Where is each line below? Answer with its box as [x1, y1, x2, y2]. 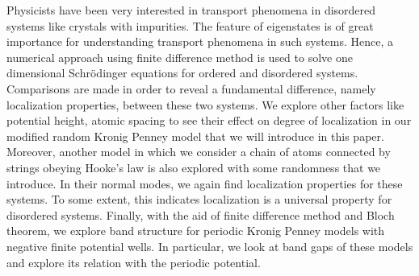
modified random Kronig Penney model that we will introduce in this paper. [6, 127, 384, 144]
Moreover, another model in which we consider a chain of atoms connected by [6, 143, 391, 160]
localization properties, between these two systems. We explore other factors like [6, 96, 404, 113]
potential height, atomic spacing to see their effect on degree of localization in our [6, 112, 412, 129]
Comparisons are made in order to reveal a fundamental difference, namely [6, 80, 376, 97]
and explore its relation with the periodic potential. [6, 253, 261, 270]
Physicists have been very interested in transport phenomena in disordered [6, 2, 376, 18]
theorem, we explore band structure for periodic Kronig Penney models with [6, 222, 385, 239]
